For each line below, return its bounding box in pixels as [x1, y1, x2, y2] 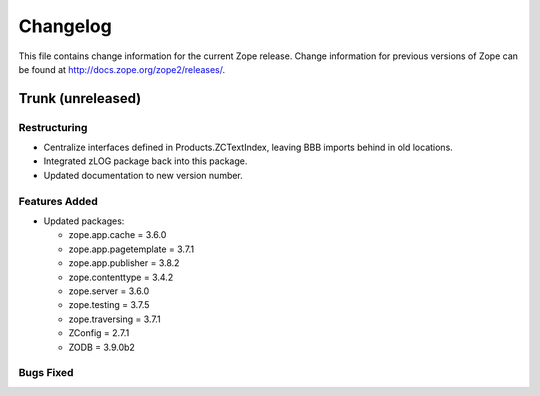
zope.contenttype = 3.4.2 [68, 271, 174, 283]
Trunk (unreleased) [18, 90, 142, 107]
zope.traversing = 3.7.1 [68, 313, 161, 325]
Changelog [18, 15, 112, 37]
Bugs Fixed [18, 366, 74, 380]
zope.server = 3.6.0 [68, 285, 150, 297]
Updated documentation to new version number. [43, 169, 244, 181]
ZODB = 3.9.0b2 [68, 341, 135, 353]
